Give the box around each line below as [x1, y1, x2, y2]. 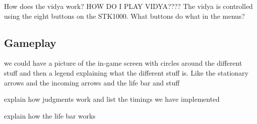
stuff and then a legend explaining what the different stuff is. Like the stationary [4, 67, 249, 78]
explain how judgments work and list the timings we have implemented [4, 94, 220, 104]
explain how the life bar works [4, 110, 96, 121]
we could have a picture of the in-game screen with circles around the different [4, 58, 242, 68]
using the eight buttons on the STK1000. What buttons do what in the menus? [4, 10, 245, 21]
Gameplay [4, 35, 56, 50]
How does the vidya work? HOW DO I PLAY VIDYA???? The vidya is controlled [4, 1, 253, 11]
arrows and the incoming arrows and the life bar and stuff [4, 77, 180, 87]
